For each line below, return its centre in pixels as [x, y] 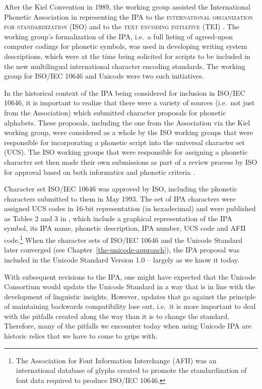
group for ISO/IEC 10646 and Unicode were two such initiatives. [104, 76]
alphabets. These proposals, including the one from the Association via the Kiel [127, 122]
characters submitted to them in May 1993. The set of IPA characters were [120, 198]
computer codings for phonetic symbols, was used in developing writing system [126, 46]
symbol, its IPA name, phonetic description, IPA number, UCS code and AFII [125, 228]
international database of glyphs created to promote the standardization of [131, 370]
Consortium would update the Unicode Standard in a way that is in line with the [130, 286]
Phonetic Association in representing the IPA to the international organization [129, 16]
